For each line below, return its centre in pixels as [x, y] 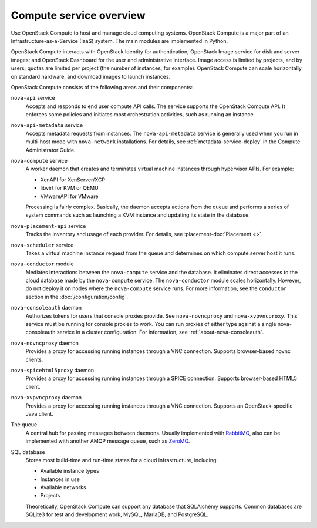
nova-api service [33, 98]
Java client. [40, 413]
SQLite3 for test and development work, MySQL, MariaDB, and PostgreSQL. [117, 514]
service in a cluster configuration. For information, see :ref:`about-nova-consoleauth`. [160, 332]
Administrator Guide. [50, 150]
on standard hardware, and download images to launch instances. [91, 76]
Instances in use [60, 479]
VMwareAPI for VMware [69, 196]
